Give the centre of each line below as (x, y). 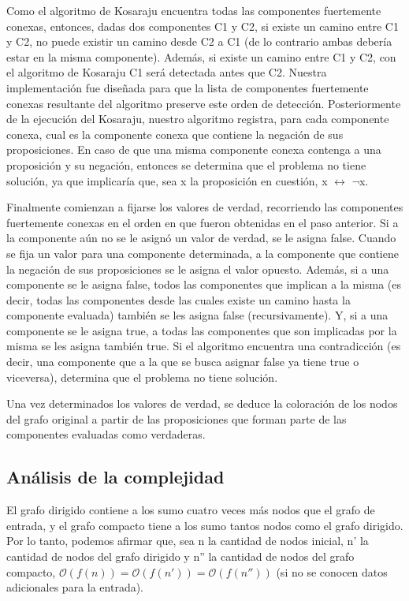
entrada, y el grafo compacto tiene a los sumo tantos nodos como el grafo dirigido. (205, 525)
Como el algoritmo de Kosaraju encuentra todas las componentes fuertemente (194, 10)
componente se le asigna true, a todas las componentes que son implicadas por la (202, 330)
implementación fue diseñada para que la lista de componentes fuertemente (188, 87)
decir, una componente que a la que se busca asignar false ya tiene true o (183, 362)
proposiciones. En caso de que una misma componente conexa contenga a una (194, 149)
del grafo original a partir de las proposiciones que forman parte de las (177, 418)
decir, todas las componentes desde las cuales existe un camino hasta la (178, 299)
